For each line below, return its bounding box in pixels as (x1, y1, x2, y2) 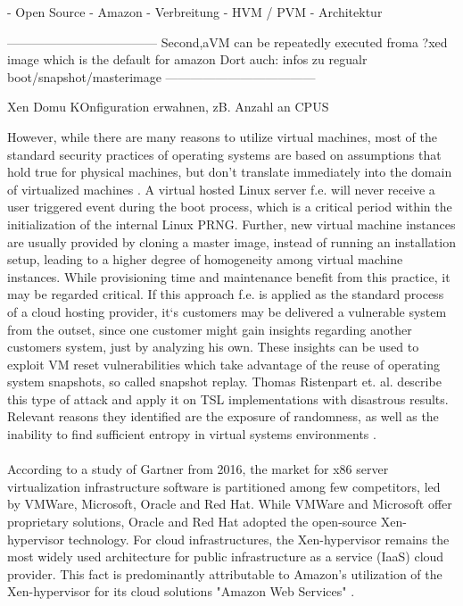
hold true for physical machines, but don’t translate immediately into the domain (7, 162, 452, 181)
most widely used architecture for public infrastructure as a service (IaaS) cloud (7, 547, 444, 566)
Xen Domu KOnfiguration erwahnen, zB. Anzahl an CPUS (7, 97, 329, 116)
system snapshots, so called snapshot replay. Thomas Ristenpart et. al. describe (7, 372, 442, 391)
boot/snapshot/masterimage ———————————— (7, 67, 316, 86)
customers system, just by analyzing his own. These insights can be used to (7, 337, 419, 356)
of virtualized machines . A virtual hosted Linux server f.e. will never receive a (7, 179, 435, 198)
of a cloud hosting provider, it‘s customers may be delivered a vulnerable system (7, 302, 447, 320)
